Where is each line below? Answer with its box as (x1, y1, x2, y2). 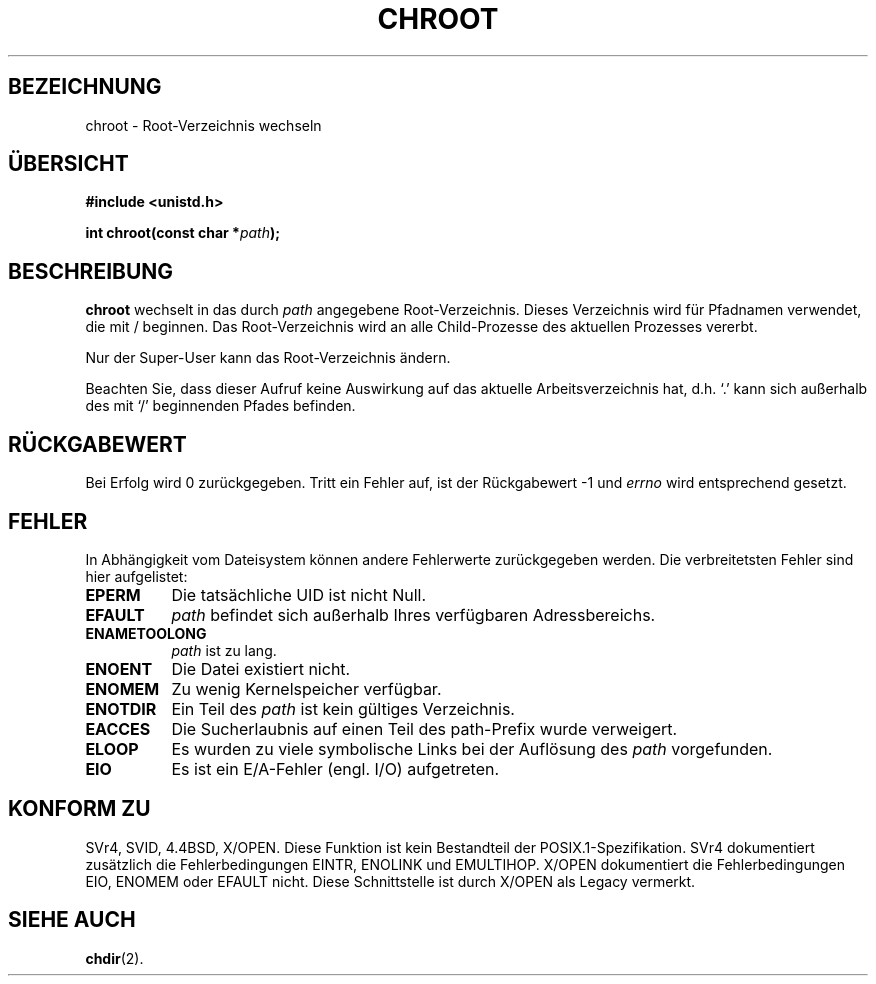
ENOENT (85, 658, 153, 679)
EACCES (85, 718, 151, 739)
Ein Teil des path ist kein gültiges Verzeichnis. (171, 698, 515, 719)
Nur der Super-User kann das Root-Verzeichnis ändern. (85, 349, 451, 367)
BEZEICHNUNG (8, 74, 162, 100)
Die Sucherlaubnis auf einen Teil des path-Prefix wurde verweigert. (171, 718, 678, 739)
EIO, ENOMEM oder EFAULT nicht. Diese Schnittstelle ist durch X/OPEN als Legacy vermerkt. (85, 872, 696, 890)
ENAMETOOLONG (85, 624, 207, 642)
